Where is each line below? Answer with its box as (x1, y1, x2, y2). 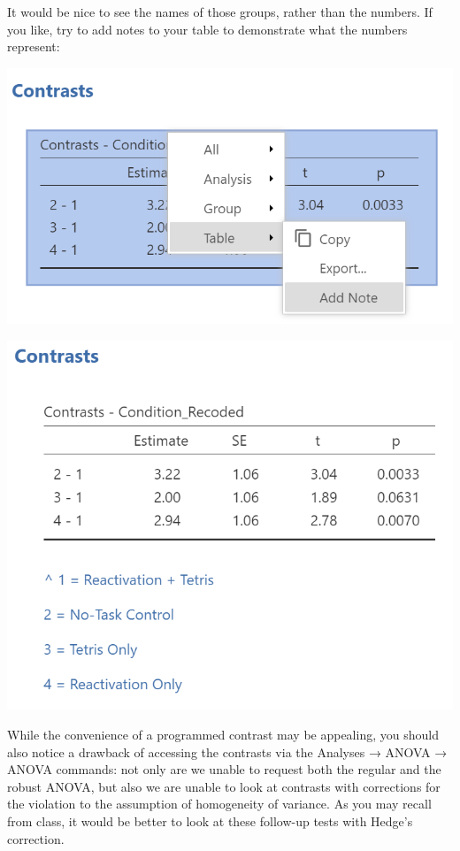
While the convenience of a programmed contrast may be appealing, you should (7, 724, 439, 743)
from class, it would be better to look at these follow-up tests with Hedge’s (7, 811, 413, 830)
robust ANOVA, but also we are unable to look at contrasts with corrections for (7, 777, 441, 795)
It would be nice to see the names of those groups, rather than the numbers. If (7, 3, 433, 20)
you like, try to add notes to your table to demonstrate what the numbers (7, 19, 408, 38)
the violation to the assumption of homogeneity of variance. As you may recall (7, 794, 432, 813)
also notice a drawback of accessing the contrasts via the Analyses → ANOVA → (7, 742, 448, 761)
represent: (7, 37, 60, 56)
